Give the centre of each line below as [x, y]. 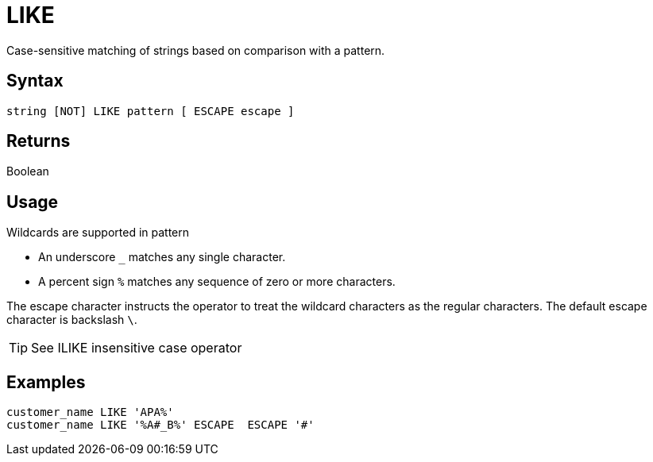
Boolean [28, 171]
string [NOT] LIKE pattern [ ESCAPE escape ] [151, 111]
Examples [46, 382]
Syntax [35, 81]
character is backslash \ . [72, 320]
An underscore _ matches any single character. [162, 257]
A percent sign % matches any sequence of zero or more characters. [217, 282]
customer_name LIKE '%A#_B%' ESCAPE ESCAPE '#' [160, 425]
